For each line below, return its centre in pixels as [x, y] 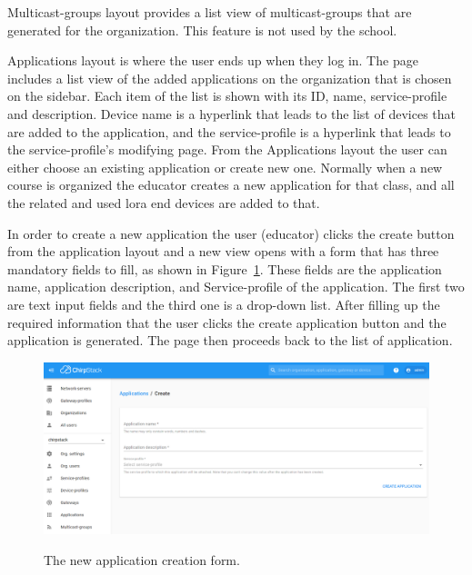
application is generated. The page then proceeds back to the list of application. [230, 340]
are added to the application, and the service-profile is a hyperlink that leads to [229, 131]
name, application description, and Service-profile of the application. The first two [236, 287]
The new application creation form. [142, 559]
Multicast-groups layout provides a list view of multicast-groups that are [210, 12]
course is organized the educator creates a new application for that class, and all [231, 185]
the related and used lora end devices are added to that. [164, 202]
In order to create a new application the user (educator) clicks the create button [231, 233]
